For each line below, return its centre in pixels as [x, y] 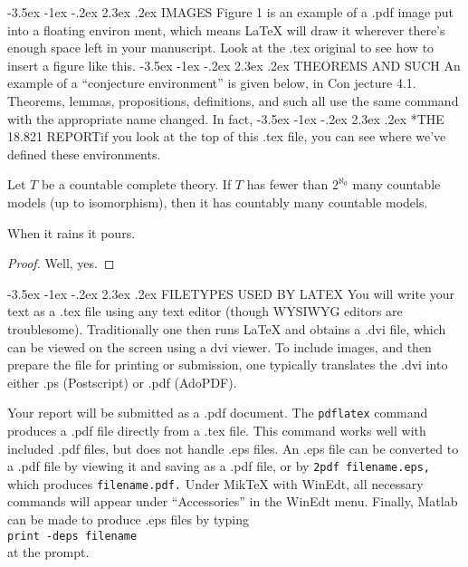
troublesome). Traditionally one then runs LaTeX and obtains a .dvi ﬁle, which [227, 328]
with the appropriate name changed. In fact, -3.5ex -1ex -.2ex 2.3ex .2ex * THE [226, 118]
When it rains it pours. [72, 232]
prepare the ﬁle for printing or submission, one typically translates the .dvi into [228, 365]
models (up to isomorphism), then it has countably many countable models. [218, 202]
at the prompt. [48, 552]
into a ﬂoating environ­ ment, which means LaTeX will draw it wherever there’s [226, 29]
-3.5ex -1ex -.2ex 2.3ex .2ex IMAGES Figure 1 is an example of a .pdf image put [230, 12]
